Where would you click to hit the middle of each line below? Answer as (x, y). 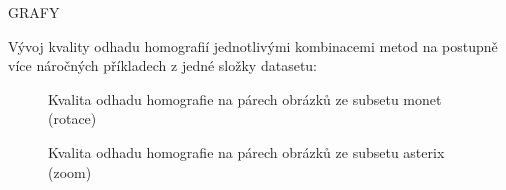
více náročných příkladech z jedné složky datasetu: (163, 65)
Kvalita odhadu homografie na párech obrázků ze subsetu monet (245, 98)
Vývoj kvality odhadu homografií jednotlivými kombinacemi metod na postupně (253, 45)
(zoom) (70, 171)
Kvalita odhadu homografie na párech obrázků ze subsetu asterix (246, 151)
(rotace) (72, 118)
